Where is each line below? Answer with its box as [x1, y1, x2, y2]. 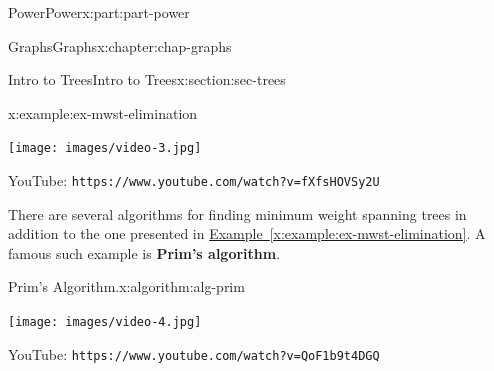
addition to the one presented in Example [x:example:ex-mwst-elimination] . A [8, 223, 486, 244]
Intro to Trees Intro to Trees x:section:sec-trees [8, 69, 286, 90]
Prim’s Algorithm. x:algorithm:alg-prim [8, 276, 245, 297]
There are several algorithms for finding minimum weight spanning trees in [8, 203, 467, 224]
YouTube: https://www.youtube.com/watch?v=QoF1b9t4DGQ [8, 343, 380, 364]
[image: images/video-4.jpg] [8, 315, 202, 330]
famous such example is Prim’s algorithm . [8, 242, 281, 263]
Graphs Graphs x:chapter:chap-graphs [8, 35, 232, 56]
